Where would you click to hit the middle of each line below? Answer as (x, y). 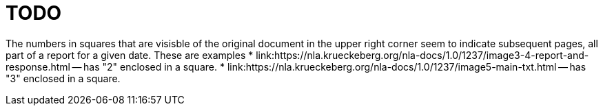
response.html (38, 66)
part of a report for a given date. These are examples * (130, 55)
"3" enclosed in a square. (63, 78)
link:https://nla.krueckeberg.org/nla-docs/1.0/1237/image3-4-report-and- (422, 55)
